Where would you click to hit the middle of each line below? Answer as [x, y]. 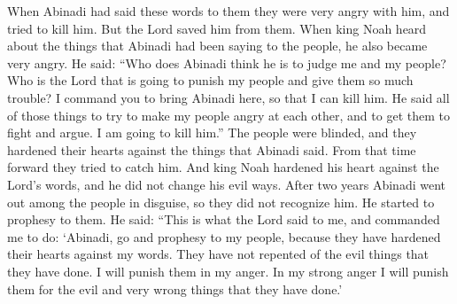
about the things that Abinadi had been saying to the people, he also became [217, 46]
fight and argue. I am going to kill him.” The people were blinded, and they [212, 133]
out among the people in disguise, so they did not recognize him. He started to [221, 202]
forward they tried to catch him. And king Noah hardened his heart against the [223, 167]
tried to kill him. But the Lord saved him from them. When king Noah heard [217, 28]
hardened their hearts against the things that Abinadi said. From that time [212, 149]
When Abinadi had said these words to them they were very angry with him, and [228, 11]
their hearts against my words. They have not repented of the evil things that [218, 254]
